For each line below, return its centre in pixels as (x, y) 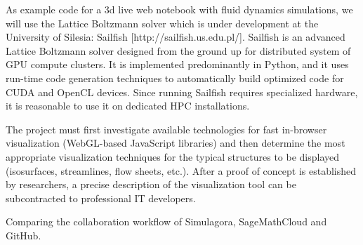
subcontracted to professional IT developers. (101, 198)
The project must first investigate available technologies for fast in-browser (166, 129)
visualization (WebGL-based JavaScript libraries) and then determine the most (176, 143)
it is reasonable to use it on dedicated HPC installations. (128, 106)
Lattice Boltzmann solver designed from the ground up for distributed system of (178, 50)
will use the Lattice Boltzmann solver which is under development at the (162, 23)
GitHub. (24, 235)
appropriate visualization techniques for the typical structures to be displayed (173, 156)
